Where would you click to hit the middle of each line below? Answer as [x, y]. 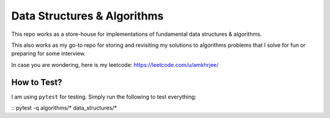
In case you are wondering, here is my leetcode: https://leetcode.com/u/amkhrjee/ [115, 64]
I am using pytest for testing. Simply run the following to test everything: [104, 97]
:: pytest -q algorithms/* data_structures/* [64, 108]
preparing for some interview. [48, 54]
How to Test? [37, 82]
